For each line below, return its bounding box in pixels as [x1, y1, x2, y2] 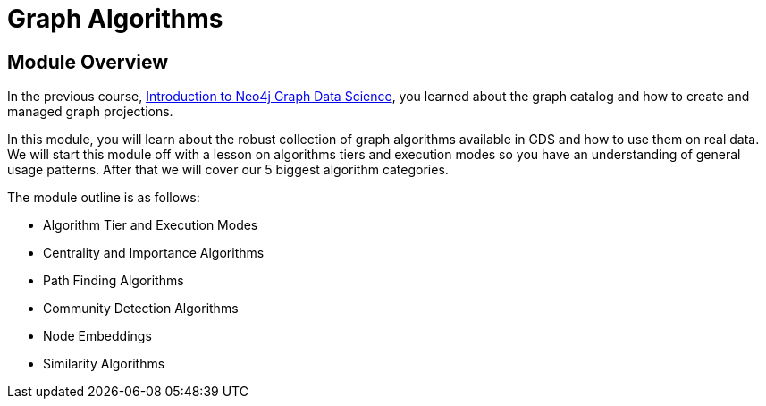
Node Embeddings [43, 328, 152, 344]
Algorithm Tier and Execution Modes [43, 217, 258, 233]
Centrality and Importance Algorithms [43, 245, 265, 261]
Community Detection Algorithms [43, 300, 239, 317]
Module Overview [7, 50, 169, 73]
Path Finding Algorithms [43, 273, 184, 289]
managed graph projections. [7, 104, 173, 120]
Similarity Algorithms [43, 356, 165, 372]
